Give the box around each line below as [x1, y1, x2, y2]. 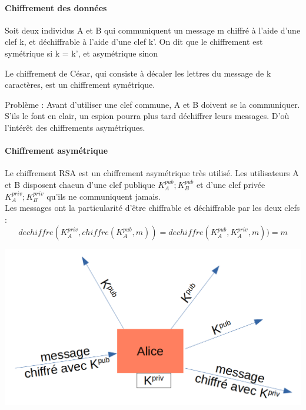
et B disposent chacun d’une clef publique [5, 178, 155, 190]
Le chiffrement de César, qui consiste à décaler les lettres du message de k [5, 67, 271, 79]
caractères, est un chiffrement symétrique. [5, 78, 155, 91]
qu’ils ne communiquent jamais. [46, 190, 161, 202]
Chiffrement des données [5, 1, 107, 14]
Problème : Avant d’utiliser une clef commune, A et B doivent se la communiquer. [5, 98, 300, 110]
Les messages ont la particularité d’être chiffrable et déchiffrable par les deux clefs [5, 201, 300, 214]
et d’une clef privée [196, 178, 265, 190]
